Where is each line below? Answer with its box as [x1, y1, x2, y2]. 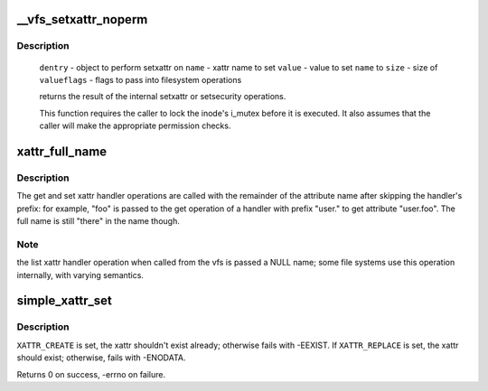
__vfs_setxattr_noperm [16, 12, 148, 27]
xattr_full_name [16, 144, 108, 159]
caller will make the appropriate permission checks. [39, 120, 231, 131]
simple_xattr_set [16, 293, 113, 309]
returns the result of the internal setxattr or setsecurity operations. [39, 91, 286, 102]
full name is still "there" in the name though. [16, 216, 180, 227]
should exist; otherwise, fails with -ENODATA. [16, 352, 186, 363]
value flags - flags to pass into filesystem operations [39, 74, 242, 85]
